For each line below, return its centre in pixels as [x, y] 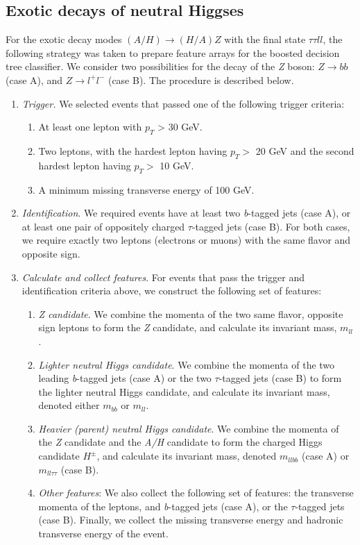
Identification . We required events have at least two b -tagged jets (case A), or [186, 213]
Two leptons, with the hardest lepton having [133, 150]
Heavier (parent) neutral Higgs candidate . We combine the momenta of [189, 428]
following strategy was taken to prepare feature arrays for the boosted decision [173, 52]
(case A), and [34, 79]
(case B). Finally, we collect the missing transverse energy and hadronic [191, 520]
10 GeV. [177, 165]
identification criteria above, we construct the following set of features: [172, 291]
